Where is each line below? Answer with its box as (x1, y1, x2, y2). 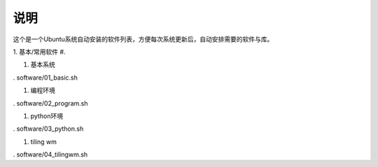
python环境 (30, 112, 63, 120)
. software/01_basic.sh (13, 73, 78, 82)
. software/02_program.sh (13, 99, 88, 108)
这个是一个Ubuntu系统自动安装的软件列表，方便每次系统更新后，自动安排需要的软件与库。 (13, 35, 274, 43)
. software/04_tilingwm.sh (13, 150, 88, 159)
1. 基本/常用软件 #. (13, 48, 66, 56)
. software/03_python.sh (13, 124, 84, 133)
